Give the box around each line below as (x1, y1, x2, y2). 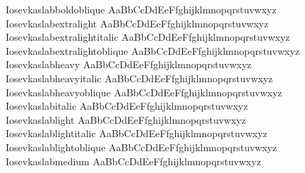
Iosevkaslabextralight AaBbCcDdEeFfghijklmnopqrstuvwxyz (6, 15, 269, 30)
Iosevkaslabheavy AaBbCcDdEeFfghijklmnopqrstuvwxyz (6, 57, 251, 72)
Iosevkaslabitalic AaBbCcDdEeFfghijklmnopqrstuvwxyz (6, 98, 248, 113)
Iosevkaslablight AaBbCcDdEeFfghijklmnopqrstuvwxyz (6, 112, 246, 127)
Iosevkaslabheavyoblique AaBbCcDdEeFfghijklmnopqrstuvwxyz (6, 84, 282, 99)
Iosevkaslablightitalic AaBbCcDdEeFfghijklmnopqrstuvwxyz (6, 126, 268, 141)
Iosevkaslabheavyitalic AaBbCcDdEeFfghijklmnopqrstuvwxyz (6, 70, 273, 85)
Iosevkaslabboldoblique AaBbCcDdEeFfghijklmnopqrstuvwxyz (6, 2, 277, 16)
